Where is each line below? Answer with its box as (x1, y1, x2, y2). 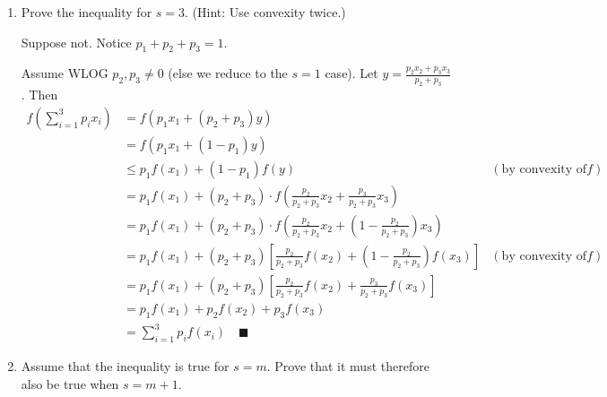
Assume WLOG (21, 64, 108, 82)
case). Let (325, 64, 378, 82)
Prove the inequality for (21, 3, 152, 21)
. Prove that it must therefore (266, 357, 429, 375)
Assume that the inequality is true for (21, 357, 230, 375)
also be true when (21, 374, 119, 393)
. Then (21, 85, 58, 104)
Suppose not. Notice (21, 32, 132, 51)
